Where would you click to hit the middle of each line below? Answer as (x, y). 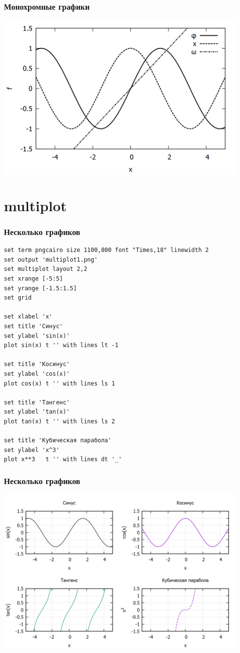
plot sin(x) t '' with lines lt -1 (61, 345)
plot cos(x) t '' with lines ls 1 (60, 383)
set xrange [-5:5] (33, 279)
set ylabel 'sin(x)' (37, 336)
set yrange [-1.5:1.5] (40, 288)
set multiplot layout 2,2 (46, 269)
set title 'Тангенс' (37, 402)
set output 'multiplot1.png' (51, 260)
